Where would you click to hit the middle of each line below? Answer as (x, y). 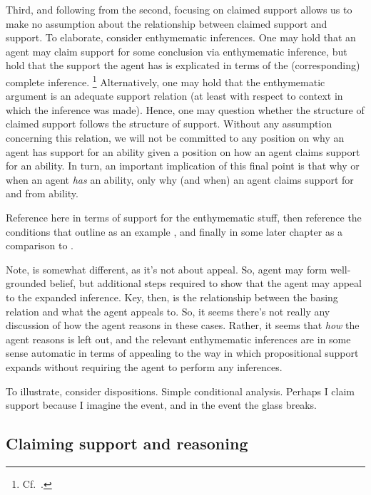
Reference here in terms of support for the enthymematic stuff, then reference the (184, 217)
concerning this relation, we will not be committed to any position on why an (175, 137)
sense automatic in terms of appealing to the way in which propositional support (182, 353)
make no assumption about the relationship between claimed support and (167, 23)
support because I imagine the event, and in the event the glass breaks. (161, 405)
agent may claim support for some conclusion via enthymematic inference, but (177, 51)
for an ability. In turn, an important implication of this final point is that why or (183, 166)
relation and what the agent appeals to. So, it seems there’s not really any (168, 311)
